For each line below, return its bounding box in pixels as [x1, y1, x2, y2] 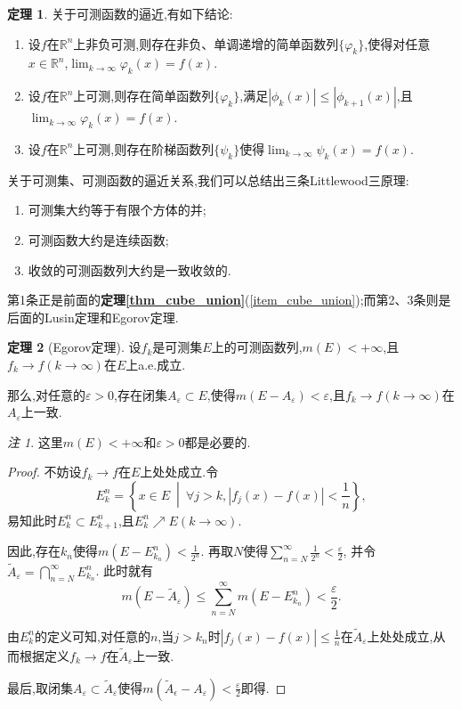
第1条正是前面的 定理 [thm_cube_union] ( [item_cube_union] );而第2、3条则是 [7, 290, 451, 309]
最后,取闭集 [7, 678, 73, 697]
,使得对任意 [364, 34, 431, 53]
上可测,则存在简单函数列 [73, 86, 214, 105]
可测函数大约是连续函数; [28, 230, 169, 249]
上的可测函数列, [211, 338, 303, 356]
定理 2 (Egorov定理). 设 [7, 338, 142, 356]
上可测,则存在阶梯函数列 [73, 139, 214, 158]
